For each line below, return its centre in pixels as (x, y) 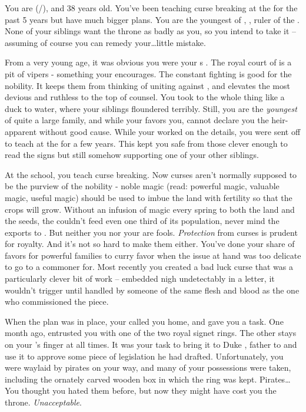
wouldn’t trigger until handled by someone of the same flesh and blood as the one (152, 290)
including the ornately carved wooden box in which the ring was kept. (131, 379)
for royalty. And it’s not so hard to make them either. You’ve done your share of (150, 244)
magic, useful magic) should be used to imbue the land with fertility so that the (149, 197)
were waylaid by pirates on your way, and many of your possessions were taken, (148, 367)
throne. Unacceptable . (43, 402)
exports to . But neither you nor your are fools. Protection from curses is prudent (151, 232)
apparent (21, 131)
